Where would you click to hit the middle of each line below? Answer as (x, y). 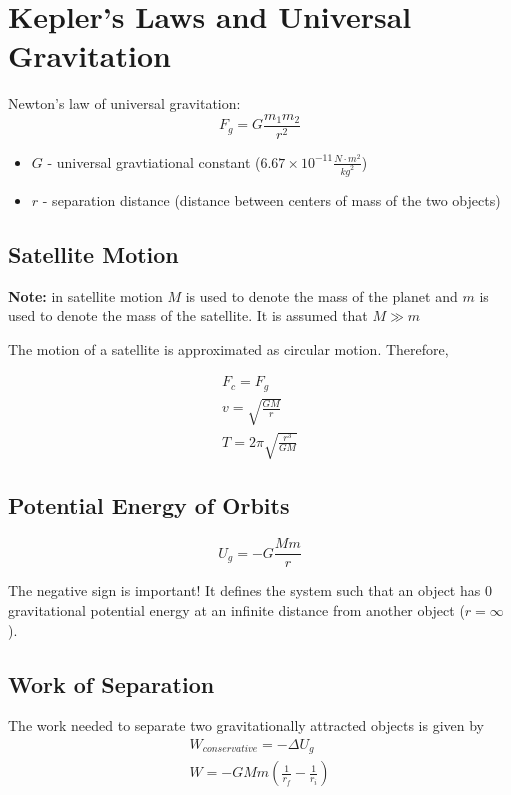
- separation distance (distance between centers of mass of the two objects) (271, 199)
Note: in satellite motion (85, 295)
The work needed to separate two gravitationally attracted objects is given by (246, 725)
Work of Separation (111, 683)
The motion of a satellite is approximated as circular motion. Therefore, (228, 348)
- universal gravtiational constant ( (154, 161)
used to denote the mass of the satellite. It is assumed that (188, 315)
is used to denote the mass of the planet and (321, 295)
